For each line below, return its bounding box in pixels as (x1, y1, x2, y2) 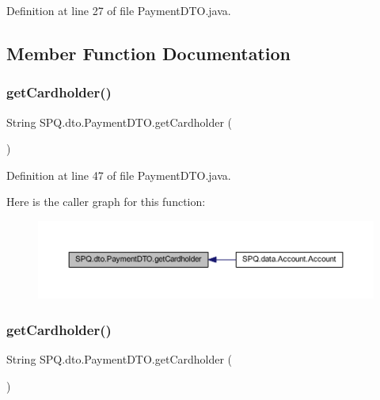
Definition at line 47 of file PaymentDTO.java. (6, 166, 231, 183)
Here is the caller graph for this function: (6, 193, 206, 210)
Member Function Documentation (6, 40, 291, 65)
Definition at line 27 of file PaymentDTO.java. (6, 2, 231, 18)
